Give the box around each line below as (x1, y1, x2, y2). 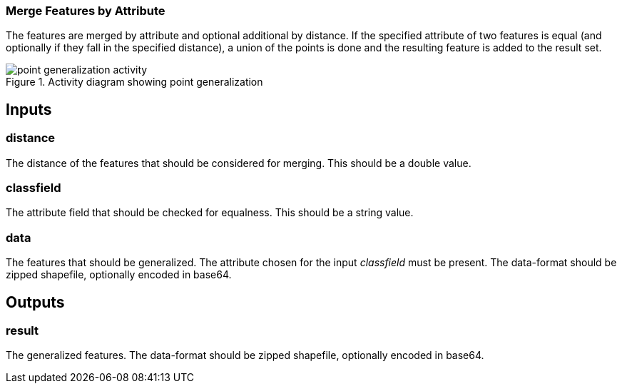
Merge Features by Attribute (6, 4, 165, 18)
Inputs (6, 100, 52, 118)
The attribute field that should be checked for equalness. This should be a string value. (6, 206, 414, 219)
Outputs (6, 293, 65, 311)
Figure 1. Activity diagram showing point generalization (6, 76, 263, 89)
